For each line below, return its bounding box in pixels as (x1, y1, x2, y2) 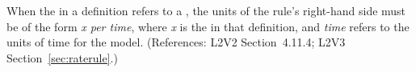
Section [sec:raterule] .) (6, 49, 118, 66)
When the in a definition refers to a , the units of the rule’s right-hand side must (6, 2, 406, 18)
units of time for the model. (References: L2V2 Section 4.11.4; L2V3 (6, 34, 346, 50)
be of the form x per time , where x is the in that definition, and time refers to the (6, 18, 410, 34)
